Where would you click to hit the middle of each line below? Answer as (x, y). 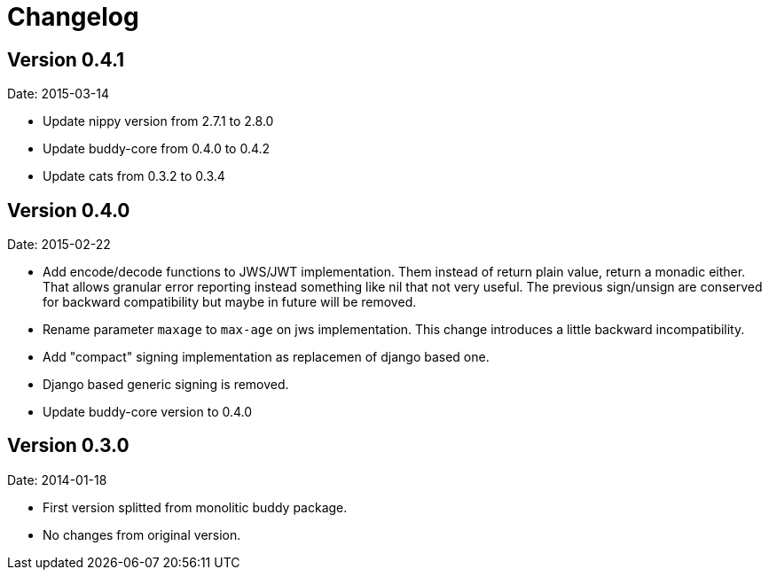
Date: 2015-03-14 (59, 94)
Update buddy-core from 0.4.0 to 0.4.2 (157, 149)
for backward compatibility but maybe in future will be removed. (230, 302)
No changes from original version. (142, 534)
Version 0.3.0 (68, 446)
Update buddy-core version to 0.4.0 (148, 412)
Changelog (73, 17)
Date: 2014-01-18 (57, 480)
